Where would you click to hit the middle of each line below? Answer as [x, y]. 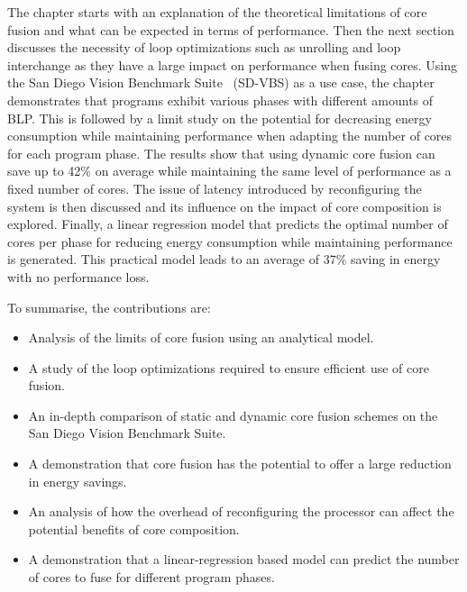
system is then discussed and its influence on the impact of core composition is [224, 206]
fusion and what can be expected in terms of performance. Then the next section [231, 29]
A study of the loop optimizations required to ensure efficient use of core [229, 367]
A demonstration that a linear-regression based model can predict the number [244, 559]
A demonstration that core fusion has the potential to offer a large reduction [240, 464]
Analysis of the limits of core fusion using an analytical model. [201, 337]
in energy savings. [78, 481]
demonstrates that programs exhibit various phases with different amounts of [220, 100]
